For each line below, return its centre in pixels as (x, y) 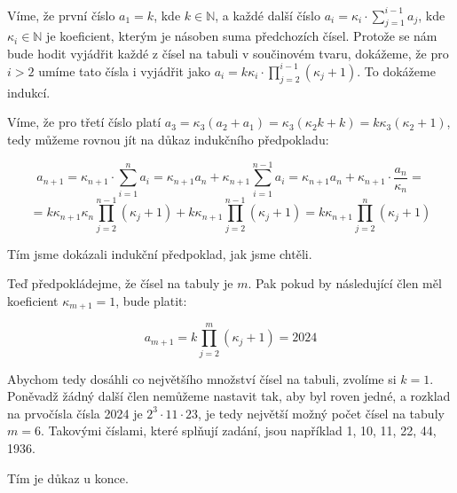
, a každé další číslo (268, 15)
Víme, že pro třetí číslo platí (84, 122)
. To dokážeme (396, 70)
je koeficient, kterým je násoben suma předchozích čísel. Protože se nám (242, 36)
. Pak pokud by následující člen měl (345, 283)
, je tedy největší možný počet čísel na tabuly (321, 413)
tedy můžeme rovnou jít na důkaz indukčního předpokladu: (168, 139)
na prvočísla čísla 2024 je (75, 413)
